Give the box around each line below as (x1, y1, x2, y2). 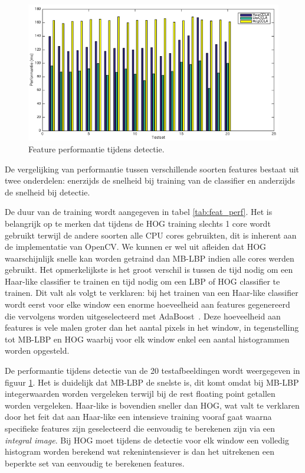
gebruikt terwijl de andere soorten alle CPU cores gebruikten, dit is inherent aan (5, 229, 297, 241)
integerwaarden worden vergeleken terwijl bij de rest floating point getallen (5, 387, 276, 400)
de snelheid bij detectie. (5, 185, 90, 198)
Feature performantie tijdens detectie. (28, 142, 165, 155)
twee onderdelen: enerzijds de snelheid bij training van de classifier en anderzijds (5, 174, 296, 187)
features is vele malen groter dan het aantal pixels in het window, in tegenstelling (5, 321, 299, 334)
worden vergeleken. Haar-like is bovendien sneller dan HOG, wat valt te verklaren (5, 399, 300, 411)
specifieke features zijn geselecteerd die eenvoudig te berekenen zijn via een (5, 422, 276, 434)
